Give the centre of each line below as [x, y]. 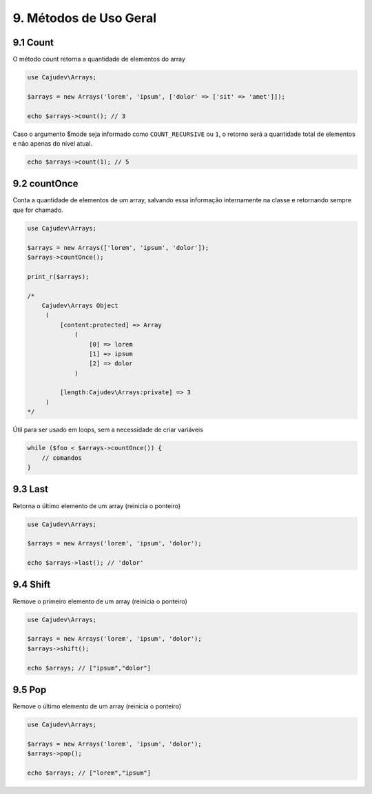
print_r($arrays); [58, 277]
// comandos [62, 458]
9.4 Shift [32, 584]
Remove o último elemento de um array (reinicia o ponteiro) [97, 706]
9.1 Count [33, 42]
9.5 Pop [30, 689]
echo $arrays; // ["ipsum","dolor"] [89, 668]
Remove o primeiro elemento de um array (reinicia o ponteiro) [100, 601]
